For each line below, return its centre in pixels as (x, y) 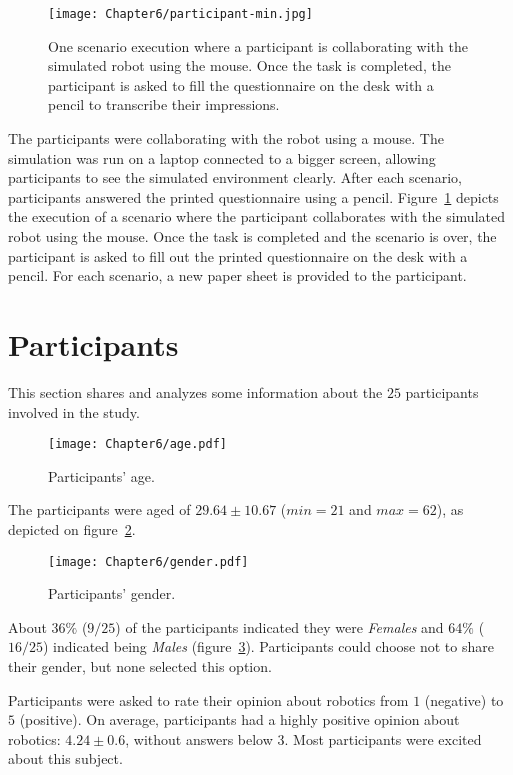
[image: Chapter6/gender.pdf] (148, 561)
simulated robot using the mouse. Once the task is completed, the (249, 65)
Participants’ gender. (112, 593)
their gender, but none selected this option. (140, 665)
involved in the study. (74, 411)
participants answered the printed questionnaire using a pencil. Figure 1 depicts (253, 196)
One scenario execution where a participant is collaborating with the (258, 45)
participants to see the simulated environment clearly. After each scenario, (235, 177)
